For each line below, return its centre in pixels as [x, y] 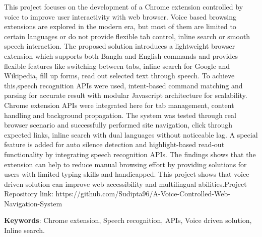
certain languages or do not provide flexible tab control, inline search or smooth [127, 36]
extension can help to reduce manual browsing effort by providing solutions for [125, 164]
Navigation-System [33, 203]
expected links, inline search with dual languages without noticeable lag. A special [131, 134]
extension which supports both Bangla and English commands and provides [121, 55]
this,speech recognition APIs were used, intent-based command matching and [123, 85]
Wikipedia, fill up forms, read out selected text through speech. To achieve [119, 76]
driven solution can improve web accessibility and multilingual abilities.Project [125, 184]
